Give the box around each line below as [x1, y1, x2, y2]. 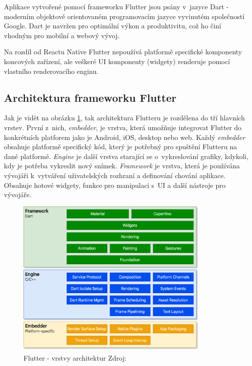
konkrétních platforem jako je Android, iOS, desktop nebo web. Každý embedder [4, 132, 245, 142]
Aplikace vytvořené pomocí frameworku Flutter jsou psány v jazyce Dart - [4, 1, 229, 11]
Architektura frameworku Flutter [4, 90, 177, 105]
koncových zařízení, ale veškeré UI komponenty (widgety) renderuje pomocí [4, 56, 230, 66]
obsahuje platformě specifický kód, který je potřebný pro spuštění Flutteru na [4, 141, 237, 152]
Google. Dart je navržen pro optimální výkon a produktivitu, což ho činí [4, 21, 221, 31]
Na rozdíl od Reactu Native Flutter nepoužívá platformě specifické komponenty [4, 46, 242, 57]
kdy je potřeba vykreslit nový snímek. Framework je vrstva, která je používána [4, 160, 240, 171]
